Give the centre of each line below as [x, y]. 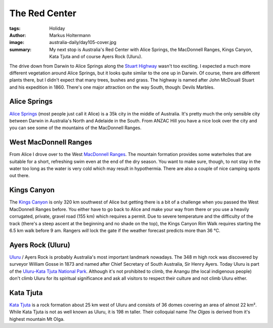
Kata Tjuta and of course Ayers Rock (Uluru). [96, 57]
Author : [18, 35]
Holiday [57, 28]
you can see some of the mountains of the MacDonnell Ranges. [75, 128]
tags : [15, 28]
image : [17, 43]
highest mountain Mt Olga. [37, 319]
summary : [20, 49]
